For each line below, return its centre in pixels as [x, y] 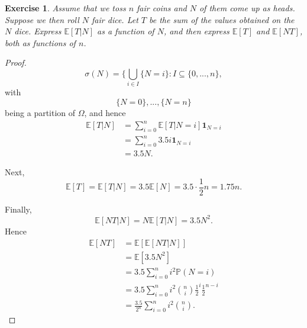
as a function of [126, 31]
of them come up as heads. [247, 8]
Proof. [16, 62]
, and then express [196, 31]
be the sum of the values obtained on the [222, 19]
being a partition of [40, 112]
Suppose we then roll [42, 19]
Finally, [18, 209]
